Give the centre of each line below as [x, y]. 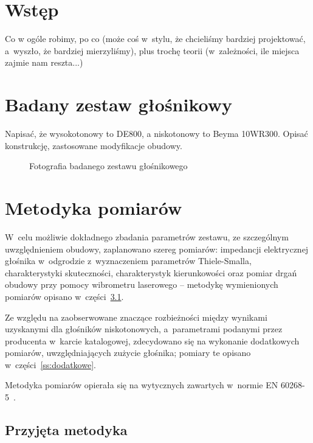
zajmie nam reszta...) [44, 62]
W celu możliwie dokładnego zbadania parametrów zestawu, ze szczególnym [147, 236]
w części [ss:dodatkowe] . [50, 364]
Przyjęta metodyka [66, 430]
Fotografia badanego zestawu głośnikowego [108, 166]
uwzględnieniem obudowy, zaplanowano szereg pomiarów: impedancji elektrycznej [157, 249]
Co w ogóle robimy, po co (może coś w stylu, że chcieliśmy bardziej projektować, [155, 39]
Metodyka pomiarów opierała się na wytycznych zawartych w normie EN [142, 385]
